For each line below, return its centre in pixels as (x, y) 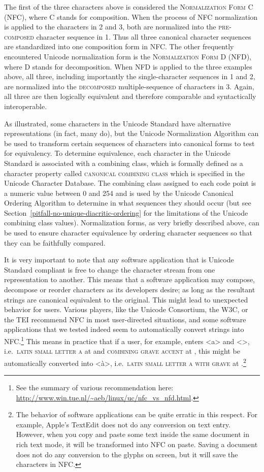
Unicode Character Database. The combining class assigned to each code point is (130, 183)
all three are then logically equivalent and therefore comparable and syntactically (130, 96)
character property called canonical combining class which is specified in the (124, 173)
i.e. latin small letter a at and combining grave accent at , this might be (122, 351)
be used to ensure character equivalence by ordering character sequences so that (128, 233)
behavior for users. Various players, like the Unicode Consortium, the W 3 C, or (126, 309)
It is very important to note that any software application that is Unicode (119, 260)
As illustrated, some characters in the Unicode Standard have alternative (118, 123)
